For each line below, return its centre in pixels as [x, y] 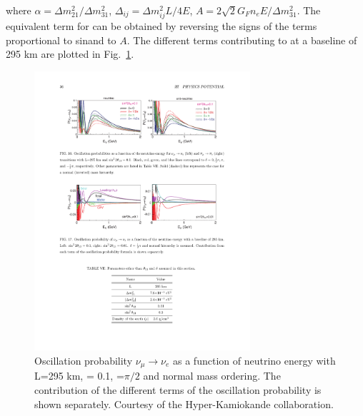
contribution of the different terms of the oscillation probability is [178, 390]
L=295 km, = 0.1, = [79, 376]
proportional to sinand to [61, 40]
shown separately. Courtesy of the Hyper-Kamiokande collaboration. [184, 404]
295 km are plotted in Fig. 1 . [70, 54]
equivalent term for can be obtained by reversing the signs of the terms [161, 26]
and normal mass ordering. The [212, 376]
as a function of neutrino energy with [254, 360]
